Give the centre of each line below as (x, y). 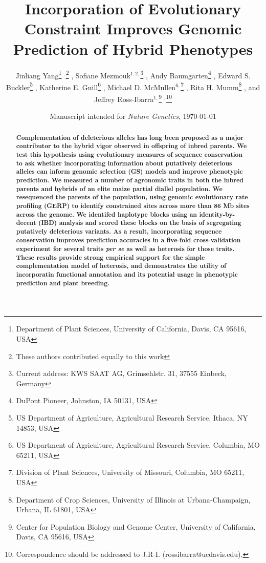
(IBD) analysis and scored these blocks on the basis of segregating (140, 223)
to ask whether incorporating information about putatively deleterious (124, 163)
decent (26, 223)
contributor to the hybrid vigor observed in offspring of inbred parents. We (131, 146)
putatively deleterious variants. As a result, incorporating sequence (119, 231)
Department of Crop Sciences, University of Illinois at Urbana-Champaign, (133, 499)
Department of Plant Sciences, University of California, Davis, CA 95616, (131, 329)
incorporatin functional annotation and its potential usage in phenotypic (127, 275)
